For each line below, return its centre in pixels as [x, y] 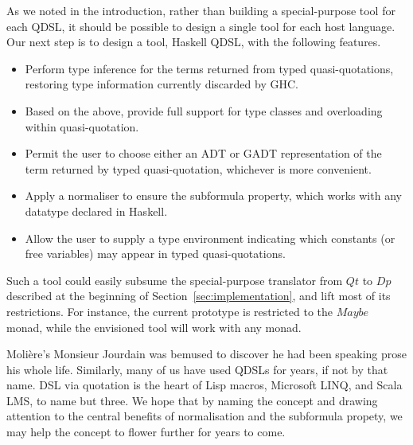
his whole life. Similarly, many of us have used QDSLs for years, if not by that [197, 369]
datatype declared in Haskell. [96, 211]
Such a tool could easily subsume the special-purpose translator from [175, 280]
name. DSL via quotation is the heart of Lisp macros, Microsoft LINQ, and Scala [205, 385]
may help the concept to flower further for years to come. [146, 432]
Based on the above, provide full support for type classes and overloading [204, 110]
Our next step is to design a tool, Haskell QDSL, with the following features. [194, 42]
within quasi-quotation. [82, 126]
